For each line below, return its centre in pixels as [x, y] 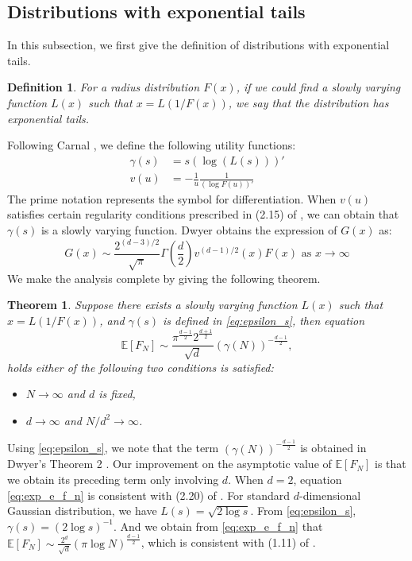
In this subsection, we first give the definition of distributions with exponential [198, 45]
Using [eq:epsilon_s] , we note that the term [113, 448]
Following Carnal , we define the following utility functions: [152, 145]
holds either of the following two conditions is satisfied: [141, 367]
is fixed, [117, 394]
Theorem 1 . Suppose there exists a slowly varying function [152, 305]
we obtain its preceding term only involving [113, 479]
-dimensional [330, 495]
